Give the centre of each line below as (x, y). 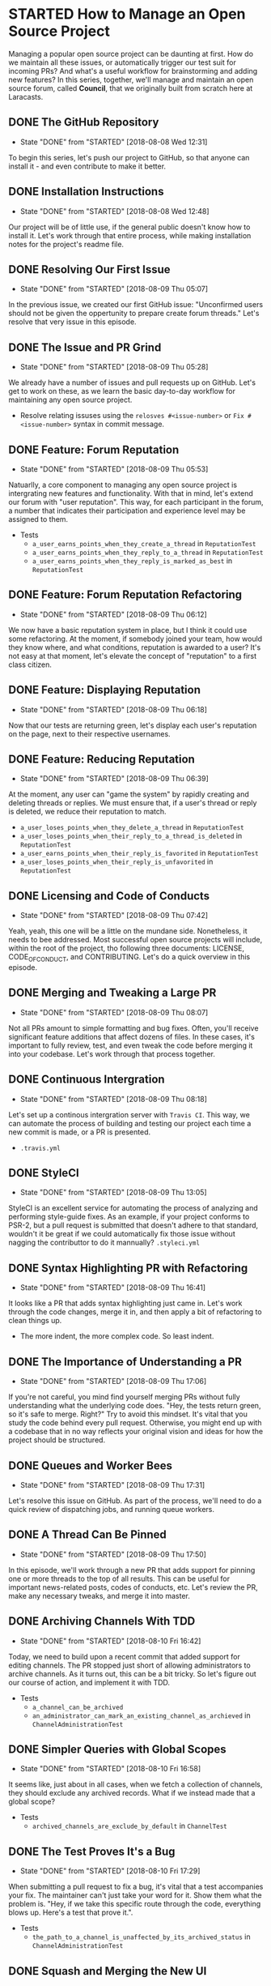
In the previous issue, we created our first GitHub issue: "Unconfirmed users (136, 305)
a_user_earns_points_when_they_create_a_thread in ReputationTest (144, 543)
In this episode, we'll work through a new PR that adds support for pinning (132, 1570)
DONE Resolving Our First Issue (90, 269)
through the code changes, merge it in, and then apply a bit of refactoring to (135, 1312)
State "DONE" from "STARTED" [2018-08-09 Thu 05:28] (114, 367)
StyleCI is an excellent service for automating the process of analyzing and (133, 1208)
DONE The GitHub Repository (84, 122)
